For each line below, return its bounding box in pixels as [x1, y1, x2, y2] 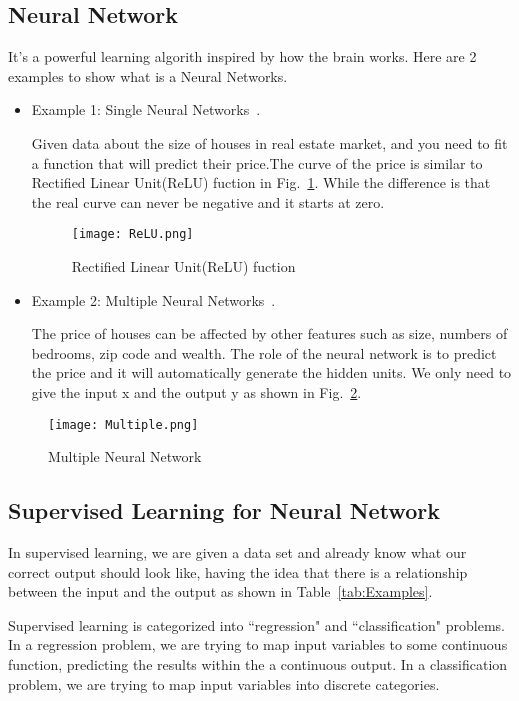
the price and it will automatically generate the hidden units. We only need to [31, 362, 512, 383]
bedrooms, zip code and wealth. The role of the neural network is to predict [31, 342, 497, 363]
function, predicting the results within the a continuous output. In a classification [8, 654, 508, 674]
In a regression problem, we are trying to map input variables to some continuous [8, 634, 508, 655]
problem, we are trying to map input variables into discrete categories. [8, 673, 440, 694]
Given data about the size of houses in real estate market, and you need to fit [31, 132, 508, 153]
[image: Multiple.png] [48, 417, 199, 432]
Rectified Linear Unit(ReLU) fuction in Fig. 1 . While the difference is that [31, 172, 491, 193]
